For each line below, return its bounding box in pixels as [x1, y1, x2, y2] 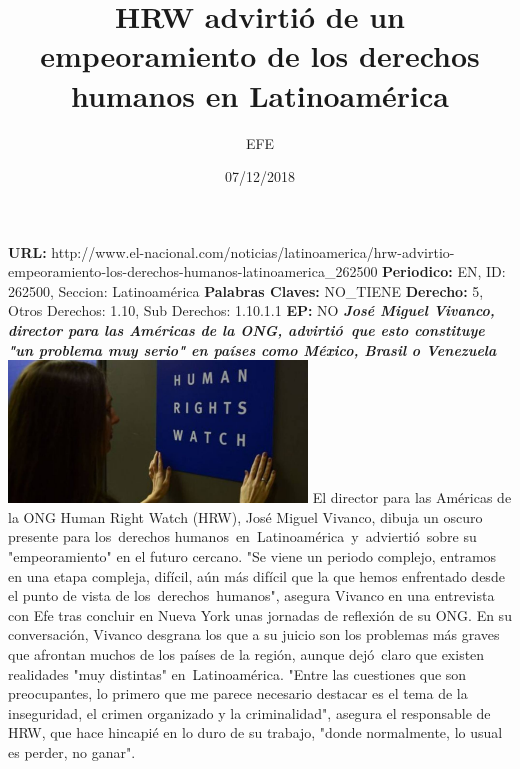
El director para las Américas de [312, 487, 512, 508]
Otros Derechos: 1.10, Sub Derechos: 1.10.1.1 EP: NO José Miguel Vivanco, [8, 300, 495, 321]
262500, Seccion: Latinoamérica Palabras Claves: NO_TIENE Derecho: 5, [8, 280, 484, 301]
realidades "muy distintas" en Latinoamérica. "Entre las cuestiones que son [8, 663, 467, 684]
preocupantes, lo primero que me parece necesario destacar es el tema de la [8, 683, 468, 704]
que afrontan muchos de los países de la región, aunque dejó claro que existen [8, 643, 485, 664]
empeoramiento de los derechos [40, 35, 480, 76]
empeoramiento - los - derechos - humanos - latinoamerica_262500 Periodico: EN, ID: [8, 261, 506, 282]
